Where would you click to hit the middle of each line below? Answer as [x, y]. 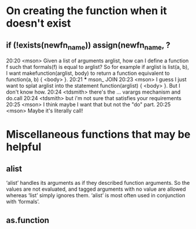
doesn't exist [39, 23]
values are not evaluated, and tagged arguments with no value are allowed [96, 189]
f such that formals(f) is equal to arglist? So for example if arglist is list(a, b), [98, 67]
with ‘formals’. [23, 202]
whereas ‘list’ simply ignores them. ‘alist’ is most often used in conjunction [96, 195]
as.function [28, 220]
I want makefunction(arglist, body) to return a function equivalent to [88, 73]
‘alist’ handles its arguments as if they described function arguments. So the [98, 183]
